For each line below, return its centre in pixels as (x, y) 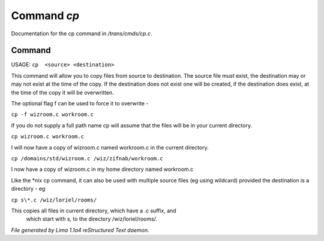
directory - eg (28, 189)
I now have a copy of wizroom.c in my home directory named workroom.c (102, 169)
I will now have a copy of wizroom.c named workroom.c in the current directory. (110, 147)
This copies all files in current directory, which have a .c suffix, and (94, 211)
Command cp (45, 16)
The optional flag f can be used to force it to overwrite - (80, 103)
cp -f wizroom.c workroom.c (52, 115)
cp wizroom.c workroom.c (47, 137)
